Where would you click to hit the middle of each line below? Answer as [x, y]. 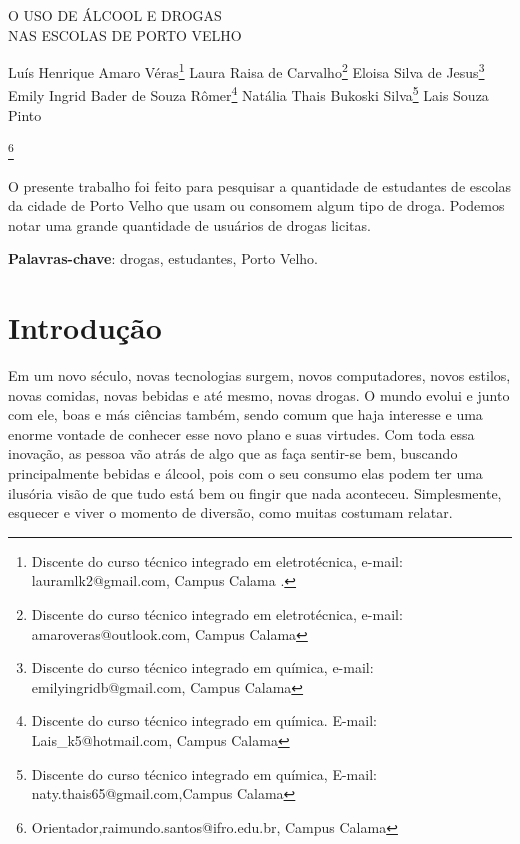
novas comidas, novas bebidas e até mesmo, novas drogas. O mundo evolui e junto [259, 394]
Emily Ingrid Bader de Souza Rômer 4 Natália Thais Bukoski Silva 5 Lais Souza [248, 94]
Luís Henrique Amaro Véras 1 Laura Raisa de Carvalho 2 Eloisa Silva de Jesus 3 [246, 70]
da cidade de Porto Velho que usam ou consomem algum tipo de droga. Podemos [256, 205]
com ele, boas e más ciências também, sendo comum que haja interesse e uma [245, 414]
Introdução [85, 327]
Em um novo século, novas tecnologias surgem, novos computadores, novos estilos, [259, 375]
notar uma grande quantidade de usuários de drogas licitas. [189, 224]
